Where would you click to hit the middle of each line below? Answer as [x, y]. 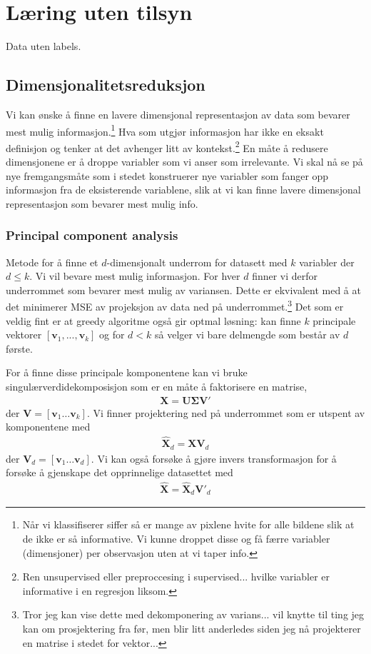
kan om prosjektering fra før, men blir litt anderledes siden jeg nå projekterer [192, 628]
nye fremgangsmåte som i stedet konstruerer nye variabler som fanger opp [167, 175]
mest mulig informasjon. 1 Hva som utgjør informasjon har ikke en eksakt [165, 130]
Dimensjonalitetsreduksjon [106, 85]
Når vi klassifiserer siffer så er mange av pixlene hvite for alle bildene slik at [188, 524]
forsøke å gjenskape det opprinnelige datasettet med [120, 472]
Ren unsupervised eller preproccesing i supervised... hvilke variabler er [176, 577]
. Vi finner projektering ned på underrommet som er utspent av [226, 412]
